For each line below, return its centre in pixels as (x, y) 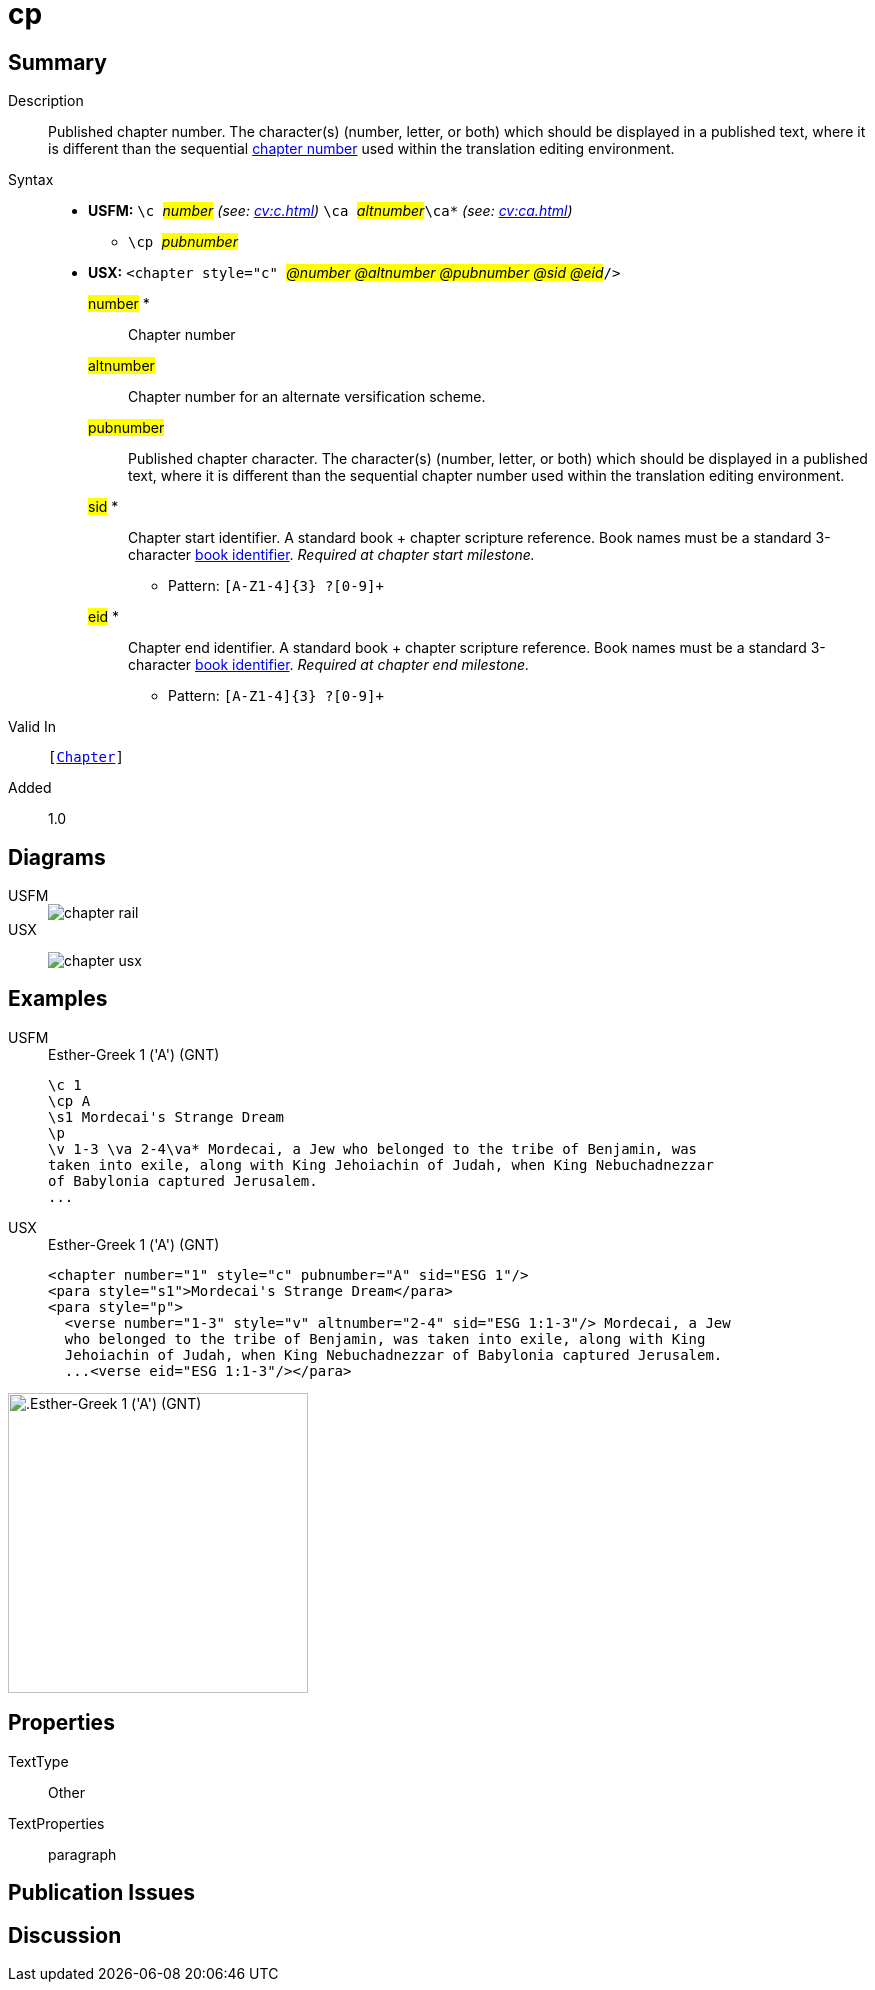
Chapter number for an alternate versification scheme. (307, 397)
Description (46, 101)
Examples (58, 999)
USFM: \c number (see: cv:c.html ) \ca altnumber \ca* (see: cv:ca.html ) (330, 211)
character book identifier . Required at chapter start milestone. (331, 555)
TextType (38, 1761)
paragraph (82, 1854)
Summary (57, 62)
